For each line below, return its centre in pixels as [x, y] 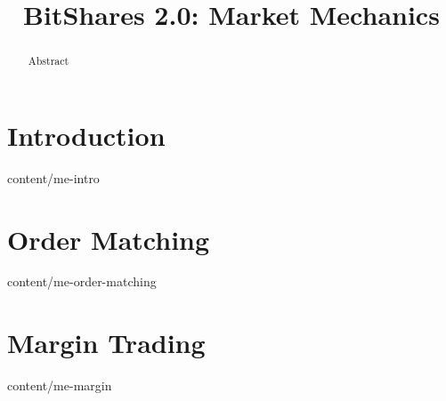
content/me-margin [60, 385]
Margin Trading [106, 343]
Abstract [49, 61]
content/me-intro [53, 177]
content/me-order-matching [82, 281]
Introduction [86, 135]
